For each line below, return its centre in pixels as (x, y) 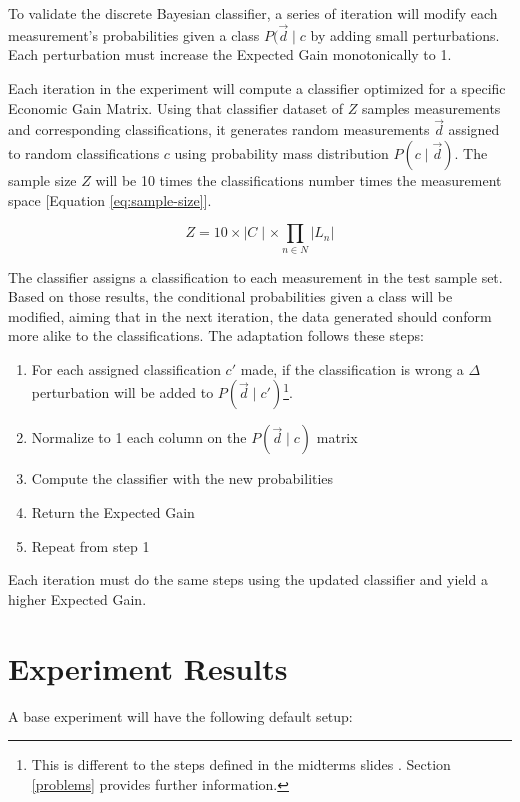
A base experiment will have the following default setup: (180, 715)
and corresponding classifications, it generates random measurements (219, 129)
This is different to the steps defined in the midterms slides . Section (241, 764)
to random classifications (84, 153)
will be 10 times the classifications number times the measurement (298, 180)
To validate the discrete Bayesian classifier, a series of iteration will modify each (253, 13)
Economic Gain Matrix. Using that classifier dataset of (176, 107)
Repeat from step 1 (90, 545)
